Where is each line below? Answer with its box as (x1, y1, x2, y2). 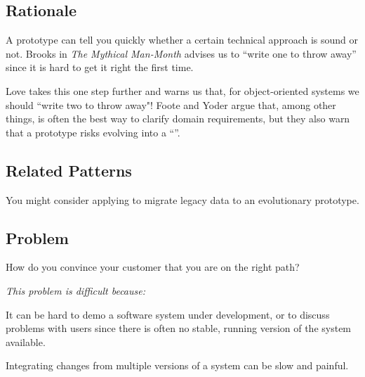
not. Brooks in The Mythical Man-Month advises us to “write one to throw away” (6, 46, 357, 60)
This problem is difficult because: (6, 283, 145, 298)
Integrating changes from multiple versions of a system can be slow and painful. (6, 358, 349, 373)
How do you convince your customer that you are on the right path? (6, 260, 300, 274)
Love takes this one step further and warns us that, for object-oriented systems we (6, 83, 359, 98)
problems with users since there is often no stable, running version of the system (6, 321, 352, 336)
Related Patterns (6, 159, 132, 181)
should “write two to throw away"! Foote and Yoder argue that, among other (6, 97, 336, 112)
